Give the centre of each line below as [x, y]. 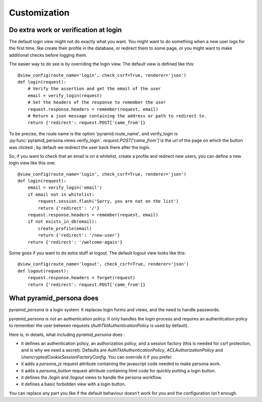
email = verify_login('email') [65, 188]
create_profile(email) [65, 228]
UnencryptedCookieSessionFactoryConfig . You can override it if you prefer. [97, 357]
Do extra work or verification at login [65, 30]
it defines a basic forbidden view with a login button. [74, 384]
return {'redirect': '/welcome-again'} [75, 242]
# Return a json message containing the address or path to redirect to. [117, 116]
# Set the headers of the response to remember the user [97, 102]
